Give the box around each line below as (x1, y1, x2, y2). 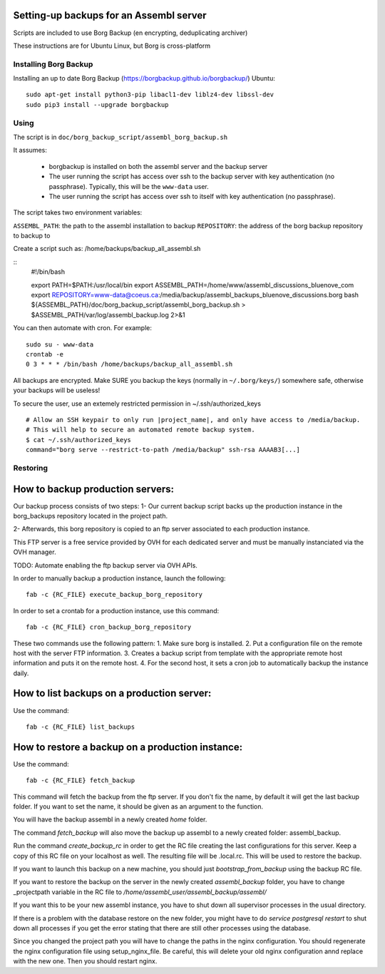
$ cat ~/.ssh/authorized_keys (26, 436, 132, 444)
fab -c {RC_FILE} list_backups (26, 722, 135, 731)
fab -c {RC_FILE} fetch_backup (26, 776, 135, 784)
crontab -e (26, 350, 64, 358)
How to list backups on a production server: (13, 687, 212, 699)
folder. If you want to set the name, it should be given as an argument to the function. (13, 802, 264, 811)
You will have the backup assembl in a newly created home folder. (13, 815, 207, 824)
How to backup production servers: (13, 483, 175, 495)
